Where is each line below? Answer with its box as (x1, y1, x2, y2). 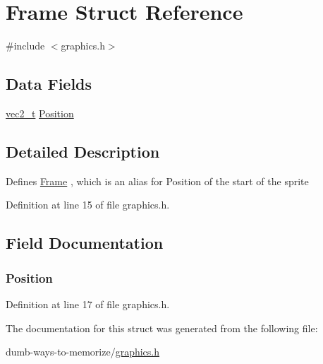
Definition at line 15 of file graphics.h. (6, 197, 170, 212)
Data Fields (6, 73, 92, 95)
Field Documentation (6, 232, 164, 254)
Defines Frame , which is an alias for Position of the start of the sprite (6, 173, 309, 188)
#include (6, 38, 45, 53)
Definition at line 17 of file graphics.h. (6, 296, 170, 311)
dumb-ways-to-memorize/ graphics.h (6, 344, 159, 359)
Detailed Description (6, 140, 160, 162)
